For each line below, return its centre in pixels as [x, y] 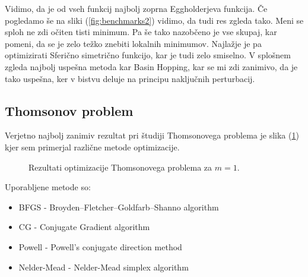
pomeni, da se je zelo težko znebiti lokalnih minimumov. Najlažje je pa [133, 43]
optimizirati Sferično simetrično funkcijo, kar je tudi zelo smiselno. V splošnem [148, 55]
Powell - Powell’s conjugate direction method [100, 246]
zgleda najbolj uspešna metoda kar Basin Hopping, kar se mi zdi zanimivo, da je [151, 66]
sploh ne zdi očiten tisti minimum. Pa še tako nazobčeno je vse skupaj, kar [141, 32]
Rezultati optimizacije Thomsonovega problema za [120, 167]
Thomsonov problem [69, 110]
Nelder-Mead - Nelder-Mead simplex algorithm [104, 267]
